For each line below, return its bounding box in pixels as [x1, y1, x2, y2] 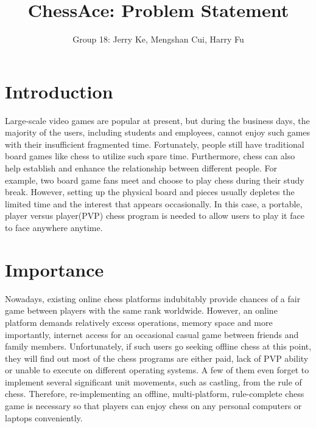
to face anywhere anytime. [5, 221, 103, 233]
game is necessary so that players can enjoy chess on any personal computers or [5, 399, 302, 412]
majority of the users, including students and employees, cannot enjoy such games [5, 126, 311, 139]
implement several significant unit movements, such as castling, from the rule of [5, 375, 302, 388]
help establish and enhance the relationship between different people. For [5, 162, 278, 174]
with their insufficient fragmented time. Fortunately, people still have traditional [5, 137, 304, 150]
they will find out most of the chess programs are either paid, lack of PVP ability [5, 351, 309, 364]
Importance [5, 257, 104, 281]
